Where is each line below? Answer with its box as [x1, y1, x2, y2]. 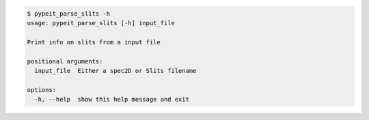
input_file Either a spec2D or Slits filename [34, 67, 197, 74]
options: [27, 86, 57, 93]
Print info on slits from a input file [27, 38, 161, 46]
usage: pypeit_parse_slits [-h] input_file [27, 19, 176, 27]
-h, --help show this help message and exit [34, 95, 189, 104]
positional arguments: [27, 57, 103, 65]
